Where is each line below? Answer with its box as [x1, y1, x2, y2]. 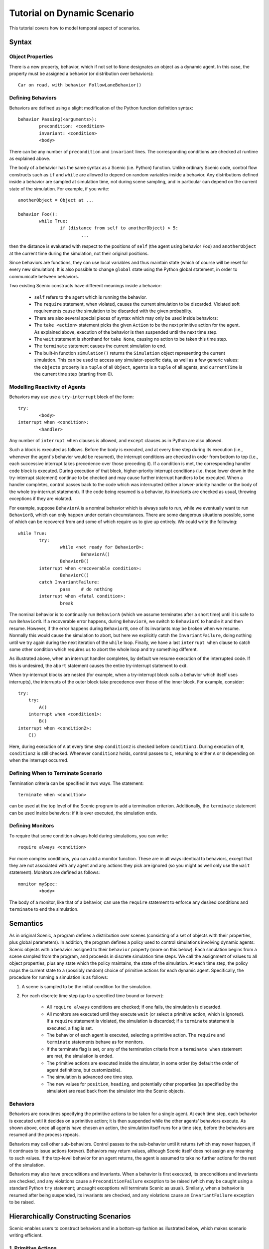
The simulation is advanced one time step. [46, 1074, 134, 1080]
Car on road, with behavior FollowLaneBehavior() [18, 82, 142, 88]
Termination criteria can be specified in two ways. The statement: [9, 780, 144, 786]
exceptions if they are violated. [9, 496, 73, 502]
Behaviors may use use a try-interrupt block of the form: [9, 394, 134, 400]
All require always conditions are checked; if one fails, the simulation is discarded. [46, 1004, 222, 1010]
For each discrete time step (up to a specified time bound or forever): [21, 993, 164, 999]
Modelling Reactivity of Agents [9, 383, 86, 390]
